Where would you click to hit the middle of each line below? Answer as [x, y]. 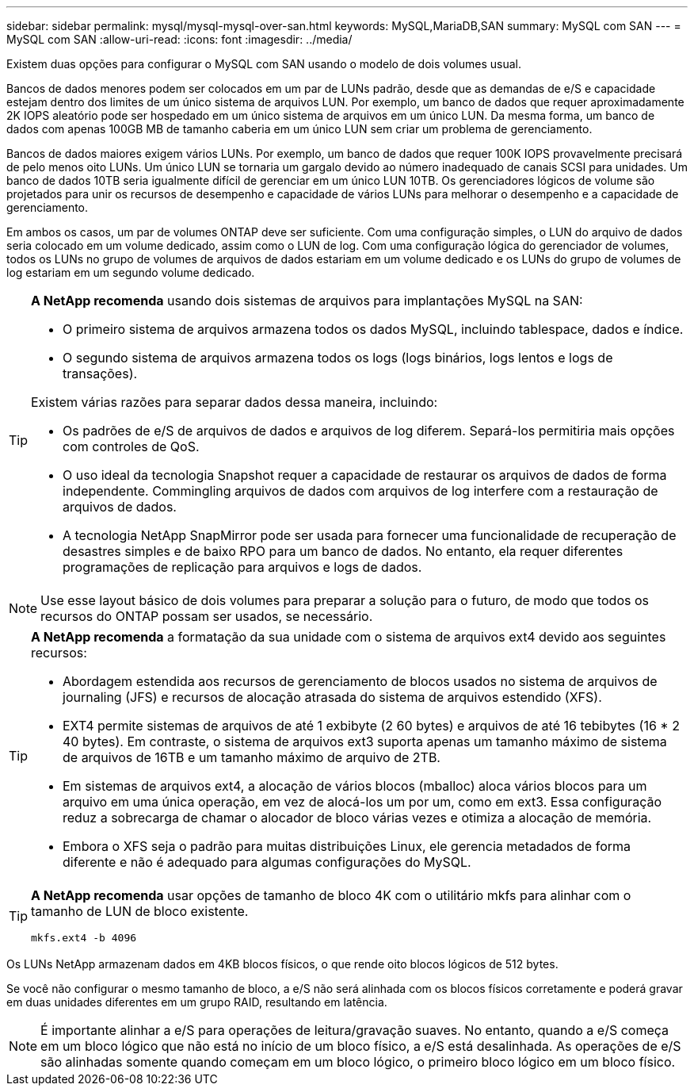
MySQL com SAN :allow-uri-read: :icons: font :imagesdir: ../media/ [179, 39]
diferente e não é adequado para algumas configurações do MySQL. [267, 862]
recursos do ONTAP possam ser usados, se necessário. [207, 616]
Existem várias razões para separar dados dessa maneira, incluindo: [235, 402]
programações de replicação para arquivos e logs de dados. [242, 567]
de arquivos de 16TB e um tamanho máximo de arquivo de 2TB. [252, 757]
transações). [100, 374]
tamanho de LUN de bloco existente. [140, 911]
